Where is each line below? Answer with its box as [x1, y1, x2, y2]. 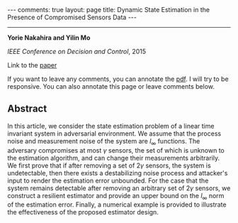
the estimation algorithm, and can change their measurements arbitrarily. [7, 153, 220, 162]
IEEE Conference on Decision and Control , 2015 [7, 48, 147, 55]
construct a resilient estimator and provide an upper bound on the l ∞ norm [7, 191, 225, 202]
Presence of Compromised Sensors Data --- [7, 13, 137, 21]
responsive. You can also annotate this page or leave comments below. [7, 82, 215, 90]
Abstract [7, 103, 47, 115]
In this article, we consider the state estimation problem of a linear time [7, 121, 215, 130]
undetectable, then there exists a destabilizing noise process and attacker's [7, 168, 228, 177]
